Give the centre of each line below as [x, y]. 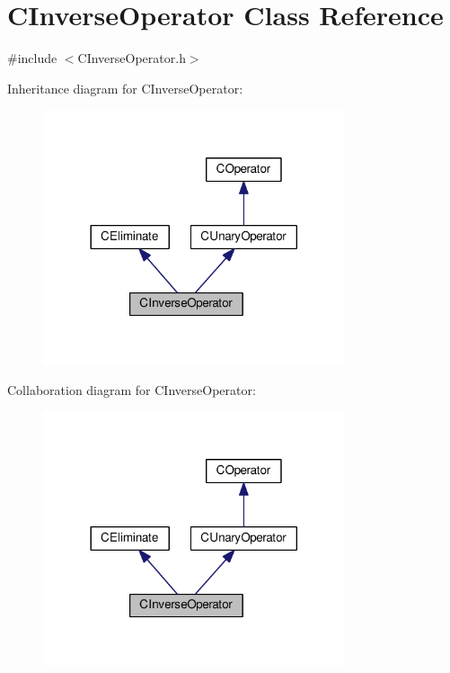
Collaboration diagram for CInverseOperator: [132, 389]
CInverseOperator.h [132, 58]
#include [32, 58]
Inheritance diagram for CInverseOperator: [125, 88]
